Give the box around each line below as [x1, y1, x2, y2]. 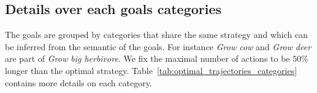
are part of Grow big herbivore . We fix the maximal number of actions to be [5, 52, 290, 65]
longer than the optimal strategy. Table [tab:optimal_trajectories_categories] [5, 64, 297, 76]
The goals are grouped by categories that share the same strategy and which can [5, 28, 308, 41]
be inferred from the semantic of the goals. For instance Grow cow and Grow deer [5, 40, 311, 53]
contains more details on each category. [5, 76, 152, 89]
